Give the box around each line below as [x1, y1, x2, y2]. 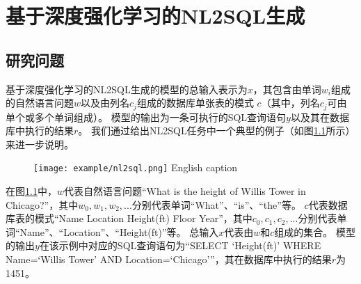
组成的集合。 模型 [274, 224, 356, 239]
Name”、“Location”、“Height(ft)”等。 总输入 [19, 224, 219, 239]
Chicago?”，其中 [6, 197, 79, 212]
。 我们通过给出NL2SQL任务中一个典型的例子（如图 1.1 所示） [78, 123, 355, 138]
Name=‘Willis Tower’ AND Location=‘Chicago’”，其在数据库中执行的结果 [6, 252, 332, 267]
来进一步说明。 [6, 136, 74, 151]
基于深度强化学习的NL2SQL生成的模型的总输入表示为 [6, 81, 248, 96]
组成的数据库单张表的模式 [136, 95, 254, 110]
